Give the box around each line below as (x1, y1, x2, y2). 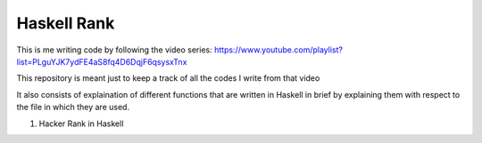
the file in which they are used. (16, 102, 129, 113)
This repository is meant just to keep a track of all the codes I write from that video (16, 73, 320, 83)
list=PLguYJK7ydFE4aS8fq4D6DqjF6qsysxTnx (16, 56, 187, 67)
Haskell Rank (16, 13, 115, 33)
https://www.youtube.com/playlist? (214, 44, 344, 55)
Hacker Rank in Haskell (38, 118, 124, 129)
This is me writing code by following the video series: (16, 44, 213, 55)
